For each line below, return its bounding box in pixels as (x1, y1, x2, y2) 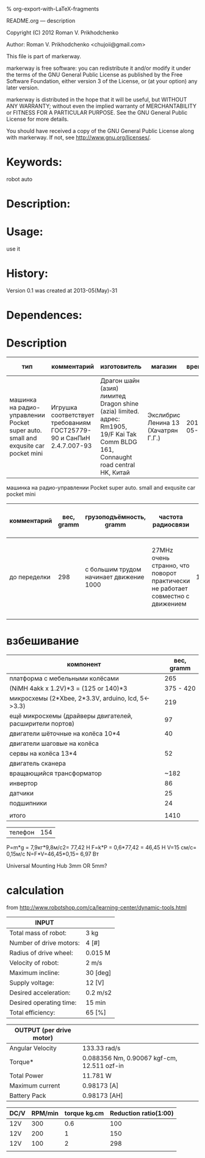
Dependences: (6, 309, 82, 322)
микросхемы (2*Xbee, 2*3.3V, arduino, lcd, (9, 694, 138, 703)
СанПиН (66, 434, 90, 443)
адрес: (100, 415, 120, 423)
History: (6, 266, 49, 280)
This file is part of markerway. (6, 53, 81, 60)
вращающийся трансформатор (9, 769, 102, 778)
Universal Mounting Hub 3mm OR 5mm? (6, 862, 107, 870)
